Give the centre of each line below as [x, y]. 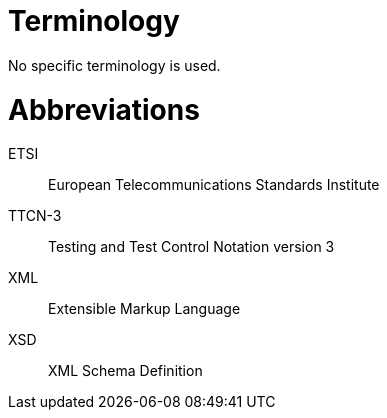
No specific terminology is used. [114, 65]
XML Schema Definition [125, 371]
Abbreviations [104, 109]
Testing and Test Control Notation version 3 [191, 247]
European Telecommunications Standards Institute [214, 185]
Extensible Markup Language [144, 309]
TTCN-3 [35, 216]
